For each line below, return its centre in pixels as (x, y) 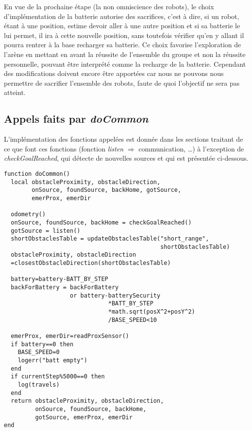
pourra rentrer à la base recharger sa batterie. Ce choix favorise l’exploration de (123, 45)
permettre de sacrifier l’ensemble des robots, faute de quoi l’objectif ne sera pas (122, 83)
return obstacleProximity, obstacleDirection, (87, 401)
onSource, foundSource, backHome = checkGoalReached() (101, 222)
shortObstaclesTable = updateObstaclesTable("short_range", (110, 239)
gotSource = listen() (46, 231)
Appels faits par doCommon (76, 119)
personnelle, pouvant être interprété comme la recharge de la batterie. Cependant (125, 64)
